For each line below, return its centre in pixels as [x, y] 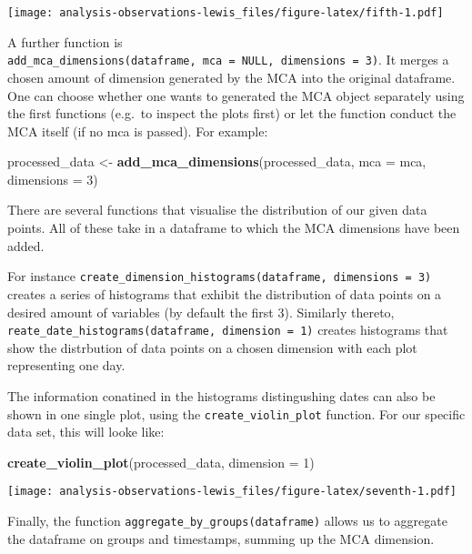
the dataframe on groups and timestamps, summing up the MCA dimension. [221, 538]
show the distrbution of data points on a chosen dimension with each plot [212, 347]
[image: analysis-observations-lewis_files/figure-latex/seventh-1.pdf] [232, 492]
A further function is [65, 41]
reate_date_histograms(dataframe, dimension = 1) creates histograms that [228, 330]
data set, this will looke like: [86, 432]
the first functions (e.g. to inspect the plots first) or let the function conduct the [232, 113]
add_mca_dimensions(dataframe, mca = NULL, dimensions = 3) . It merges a [228, 60]
